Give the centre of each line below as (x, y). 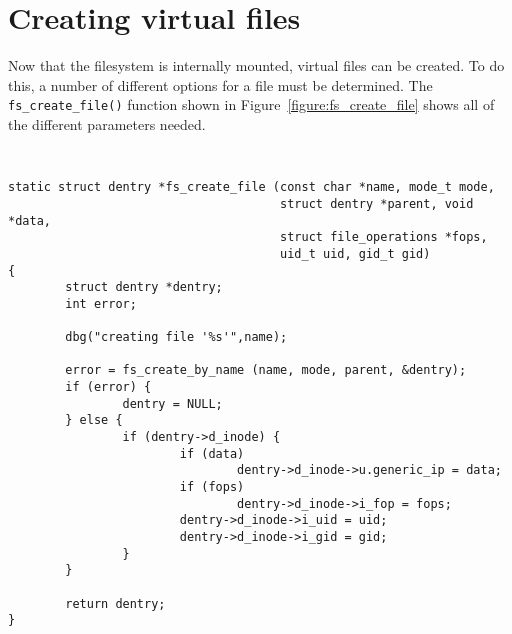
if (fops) (212, 487)
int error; (101, 303)
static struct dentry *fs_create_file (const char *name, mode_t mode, (251, 187)
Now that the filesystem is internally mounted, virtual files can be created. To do (256, 65)
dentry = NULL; (172, 403)
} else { (94, 420)
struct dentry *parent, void (377, 203)
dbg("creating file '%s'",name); (176, 337)
